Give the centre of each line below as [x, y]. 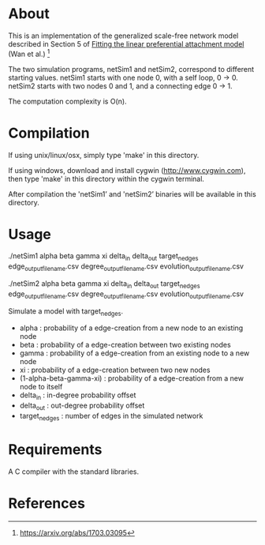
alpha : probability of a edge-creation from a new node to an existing [131, 328]
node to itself [41, 387]
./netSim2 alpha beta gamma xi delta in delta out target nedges [104, 284]
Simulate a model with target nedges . [66, 312]
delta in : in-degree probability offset [78, 396]
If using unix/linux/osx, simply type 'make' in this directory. [104, 155]
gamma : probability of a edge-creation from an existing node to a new [134, 353]
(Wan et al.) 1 [29, 53]
